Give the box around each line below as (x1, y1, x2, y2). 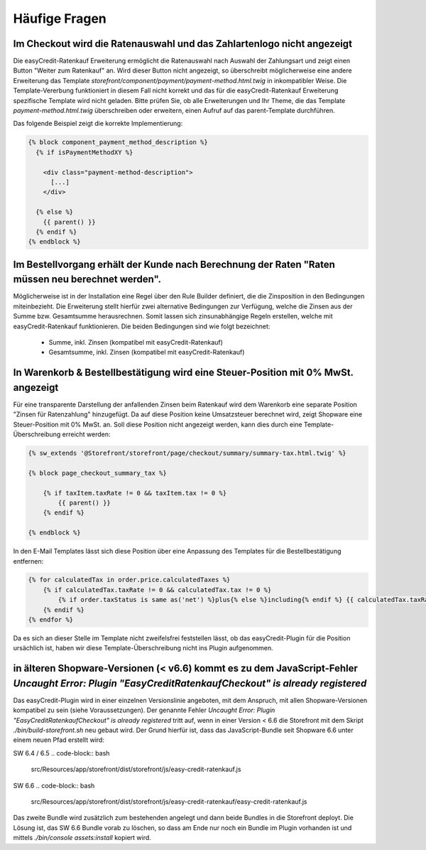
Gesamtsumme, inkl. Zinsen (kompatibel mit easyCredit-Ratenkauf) (48, 348, 245, 357)
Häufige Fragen (13, 11, 106, 26)
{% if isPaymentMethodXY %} (35, 148, 133, 156)
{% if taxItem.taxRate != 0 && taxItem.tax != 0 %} (43, 489, 227, 497)
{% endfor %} (28, 615, 74, 624)
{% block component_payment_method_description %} (28, 139, 209, 146)
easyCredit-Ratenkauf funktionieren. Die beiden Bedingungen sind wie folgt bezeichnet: (13, 322, 271, 330)
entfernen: (13, 556, 44, 565)
